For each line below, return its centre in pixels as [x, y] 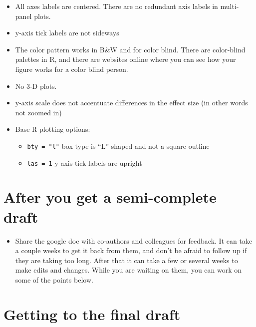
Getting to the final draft [92, 314]
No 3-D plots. [36, 86]
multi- [230, 6]
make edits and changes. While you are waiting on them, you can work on [128, 270]
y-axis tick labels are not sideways [67, 33]
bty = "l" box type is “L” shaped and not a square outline [118, 146]
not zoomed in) [38, 112]
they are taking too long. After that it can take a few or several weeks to [127, 260]
